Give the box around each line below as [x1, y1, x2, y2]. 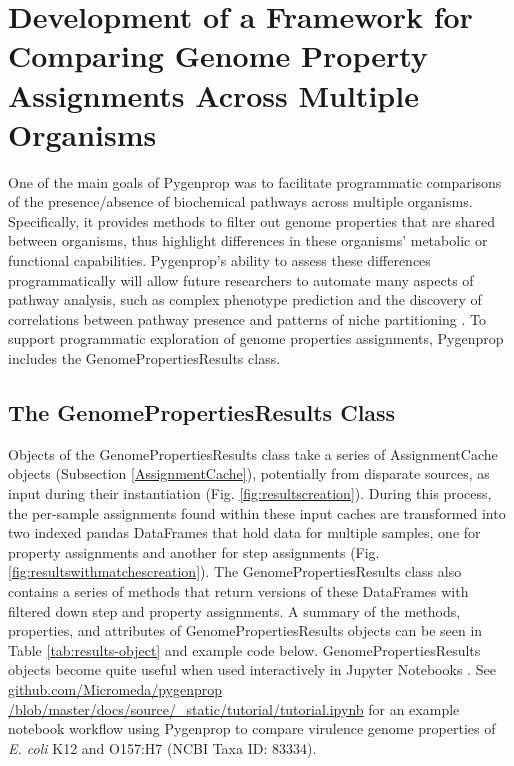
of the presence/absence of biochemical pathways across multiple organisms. [8, 191, 473, 212]
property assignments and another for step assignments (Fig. [8, 541, 380, 562]
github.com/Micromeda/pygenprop [8, 678, 223, 699]
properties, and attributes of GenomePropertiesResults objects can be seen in [8, 620, 483, 641]
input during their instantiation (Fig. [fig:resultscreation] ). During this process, [8, 483, 492, 504]
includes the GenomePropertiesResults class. [8, 348, 281, 369]
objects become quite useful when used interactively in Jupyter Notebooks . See [8, 659, 496, 680]
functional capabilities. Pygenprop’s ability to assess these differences [8, 250, 431, 271]
